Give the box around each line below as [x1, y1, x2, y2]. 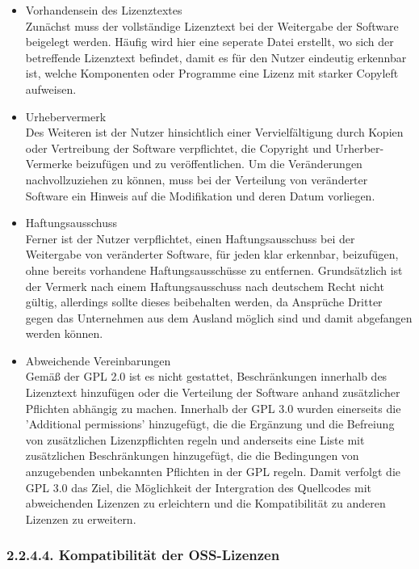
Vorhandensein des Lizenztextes [25, 2, 182, 18]
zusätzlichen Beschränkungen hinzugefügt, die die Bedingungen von [25, 447, 359, 464]
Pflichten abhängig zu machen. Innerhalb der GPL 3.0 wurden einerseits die [25, 399, 401, 416]
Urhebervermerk [25, 107, 107, 124]
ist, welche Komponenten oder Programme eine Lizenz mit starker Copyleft [25, 65, 399, 82]
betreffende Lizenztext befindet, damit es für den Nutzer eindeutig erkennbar [25, 48, 407, 65]
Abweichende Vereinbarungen [25, 352, 171, 369]
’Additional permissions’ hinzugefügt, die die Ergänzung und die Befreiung [25, 415, 395, 432]
